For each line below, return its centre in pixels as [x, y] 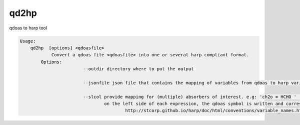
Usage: [28, 41]
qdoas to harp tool [28, 28]
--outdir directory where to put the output [138, 69]
